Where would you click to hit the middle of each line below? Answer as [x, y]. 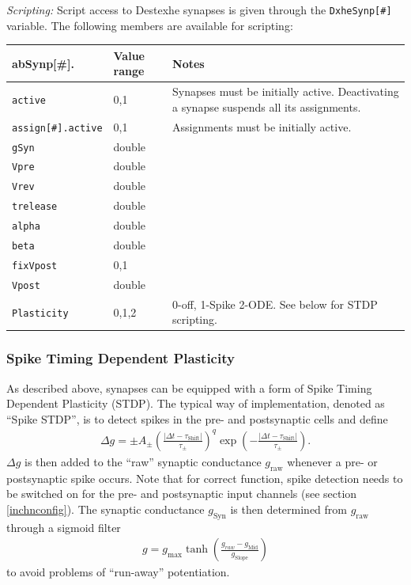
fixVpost [35, 266]
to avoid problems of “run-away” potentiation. [118, 572]
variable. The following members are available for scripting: [150, 25]
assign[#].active [57, 128]
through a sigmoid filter [64, 527]
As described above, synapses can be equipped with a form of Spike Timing [189, 387]
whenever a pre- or [332, 462]
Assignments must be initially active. [262, 126]
